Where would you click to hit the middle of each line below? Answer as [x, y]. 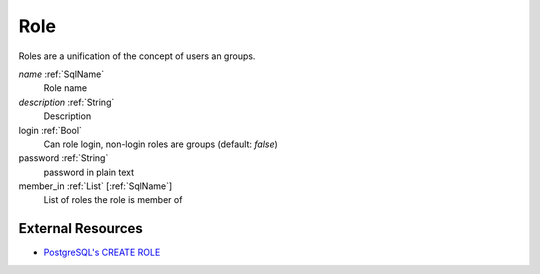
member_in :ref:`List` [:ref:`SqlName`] [95, 186]
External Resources [81, 228]
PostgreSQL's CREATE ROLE [102, 252]
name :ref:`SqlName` [61, 74]
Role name [65, 88]
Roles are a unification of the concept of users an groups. [137, 56]
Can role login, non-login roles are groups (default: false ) [161, 144]
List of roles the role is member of [113, 200]
